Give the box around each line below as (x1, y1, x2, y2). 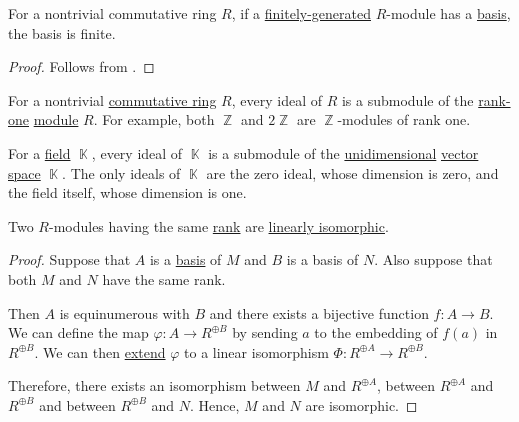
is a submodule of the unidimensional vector (208, 142, 479, 163)
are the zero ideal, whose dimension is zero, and (206, 162, 499, 183)
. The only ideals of (62, 162, 181, 183)
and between (39, 394, 116, 415)
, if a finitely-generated (231, 3, 371, 23)
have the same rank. (102, 268, 226, 289)
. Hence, (190, 394, 240, 415)
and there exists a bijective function (209, 302, 429, 323)
